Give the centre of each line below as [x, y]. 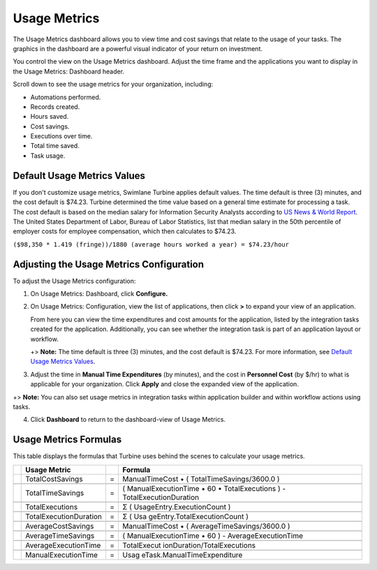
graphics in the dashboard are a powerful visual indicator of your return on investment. [138, 48]
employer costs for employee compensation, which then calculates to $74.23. [125, 231]
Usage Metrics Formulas [67, 440]
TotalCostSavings [54, 478]
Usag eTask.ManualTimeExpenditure [183, 555]
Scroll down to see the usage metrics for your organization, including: [113, 85]
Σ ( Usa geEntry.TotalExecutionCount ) [186, 516]
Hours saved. [50, 117]
